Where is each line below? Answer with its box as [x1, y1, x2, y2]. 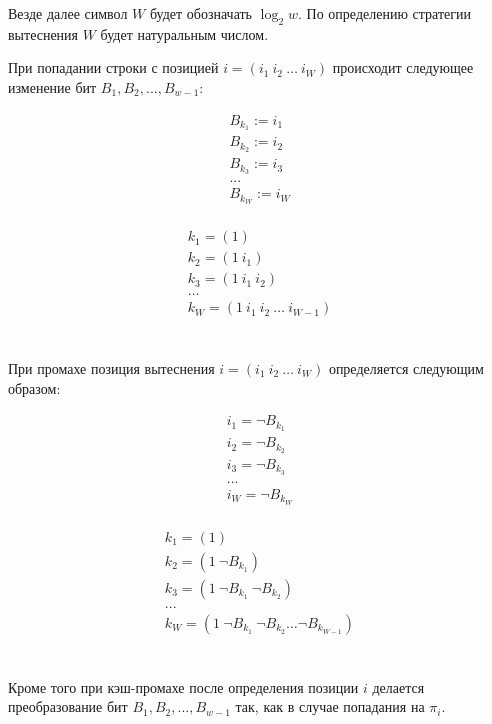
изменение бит [8, 76, 97, 97]
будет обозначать [149, 3, 252, 23]
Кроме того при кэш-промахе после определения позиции [8, 676, 359, 697]
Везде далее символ [8, 3, 128, 23]
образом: [8, 377, 61, 398]
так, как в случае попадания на [235, 696, 425, 717]
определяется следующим [328, 357, 484, 378]
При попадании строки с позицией [8, 57, 219, 78]
